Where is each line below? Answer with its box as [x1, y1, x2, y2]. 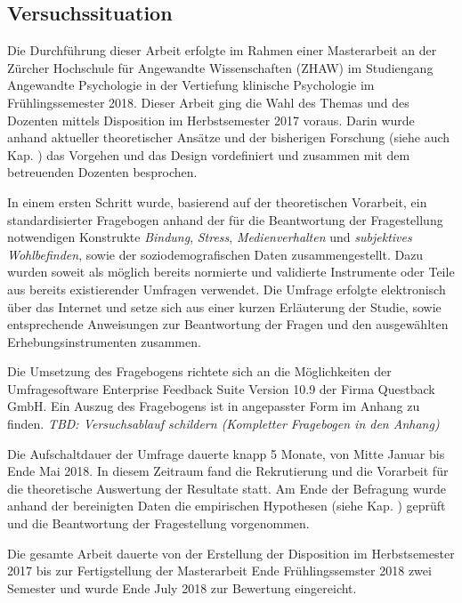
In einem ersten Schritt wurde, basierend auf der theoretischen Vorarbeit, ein [7, 192, 427, 211]
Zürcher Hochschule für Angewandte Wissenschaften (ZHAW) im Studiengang [7, 58, 434, 76]
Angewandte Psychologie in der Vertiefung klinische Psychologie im [7, 76, 375, 94]
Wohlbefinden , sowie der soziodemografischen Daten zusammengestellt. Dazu [7, 245, 424, 263]
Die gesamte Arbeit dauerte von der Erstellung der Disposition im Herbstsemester [7, 543, 455, 562]
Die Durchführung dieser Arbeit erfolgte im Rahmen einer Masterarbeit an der [7, 41, 437, 60]
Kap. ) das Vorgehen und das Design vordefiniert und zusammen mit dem [7, 145, 410, 164]
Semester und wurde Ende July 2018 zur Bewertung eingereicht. [7, 578, 357, 597]
